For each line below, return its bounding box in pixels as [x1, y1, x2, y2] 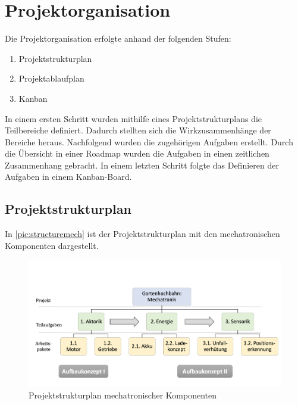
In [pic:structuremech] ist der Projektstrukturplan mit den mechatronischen [5, 228, 280, 240]
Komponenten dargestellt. [5, 239, 99, 251]
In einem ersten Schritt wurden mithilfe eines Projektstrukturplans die [5, 112, 262, 124]
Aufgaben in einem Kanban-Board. [5, 170, 132, 183]
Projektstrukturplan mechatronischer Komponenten [29, 389, 217, 401]
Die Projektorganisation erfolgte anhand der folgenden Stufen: [5, 32, 231, 45]
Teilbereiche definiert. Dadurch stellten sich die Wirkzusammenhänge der [5, 124, 271, 136]
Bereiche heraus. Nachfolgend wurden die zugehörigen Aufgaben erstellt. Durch [5, 135, 293, 148]
